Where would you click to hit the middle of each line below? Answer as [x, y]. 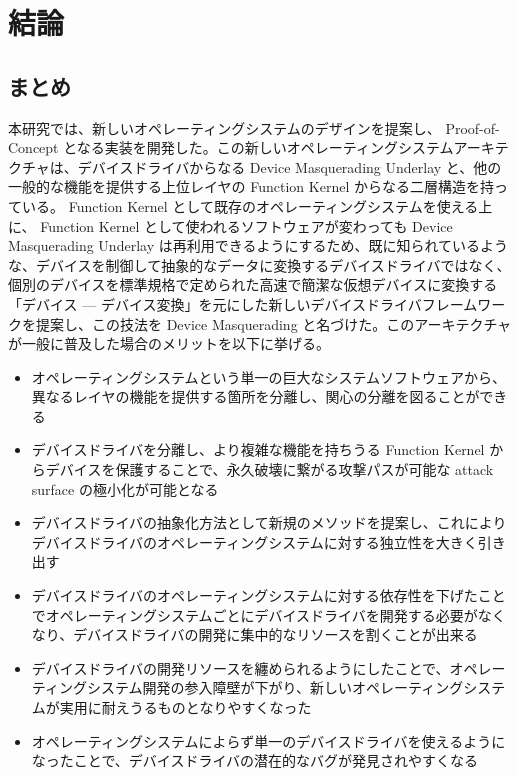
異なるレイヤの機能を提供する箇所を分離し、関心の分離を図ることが [255, 396]
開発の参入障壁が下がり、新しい [247, 687]
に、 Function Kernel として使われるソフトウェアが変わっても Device [230, 225]
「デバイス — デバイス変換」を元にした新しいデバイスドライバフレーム [243, 303]
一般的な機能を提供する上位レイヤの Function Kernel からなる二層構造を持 [251, 186]
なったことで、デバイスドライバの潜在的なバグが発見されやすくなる [255, 760]
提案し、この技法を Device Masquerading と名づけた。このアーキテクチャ [273, 323]
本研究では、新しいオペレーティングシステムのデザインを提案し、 [224, 127]
